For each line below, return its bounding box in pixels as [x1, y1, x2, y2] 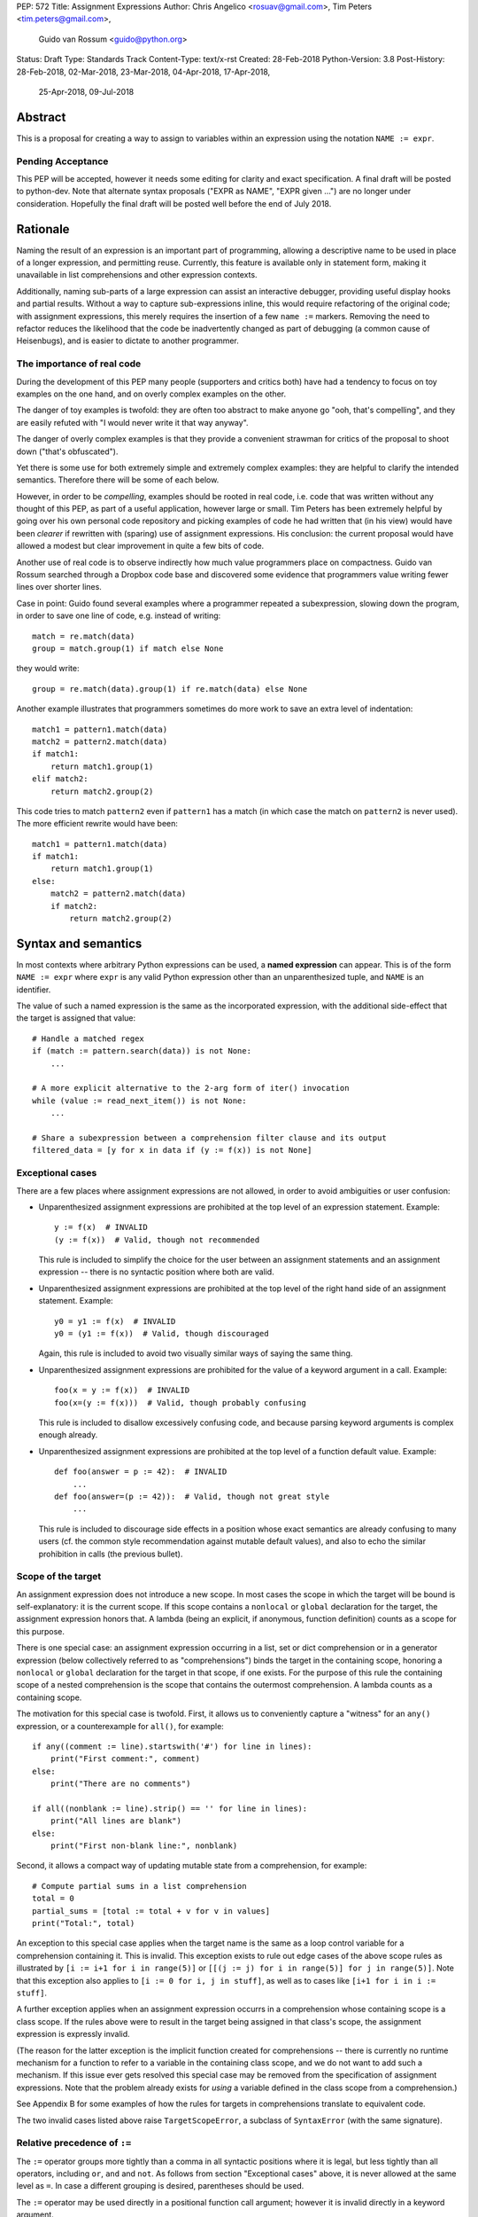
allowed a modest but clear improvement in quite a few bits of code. [16, 541, 265, 552]
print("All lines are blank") [50, 1816, 181, 1826]
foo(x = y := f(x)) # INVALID [54, 1385, 190, 1396]
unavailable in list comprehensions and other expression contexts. [16, 270, 258, 280]
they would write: [16, 663, 80, 674]
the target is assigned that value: [16, 1013, 136, 1023]
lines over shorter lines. [16, 582, 102, 592]
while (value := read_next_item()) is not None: [32, 1095, 247, 1106]
